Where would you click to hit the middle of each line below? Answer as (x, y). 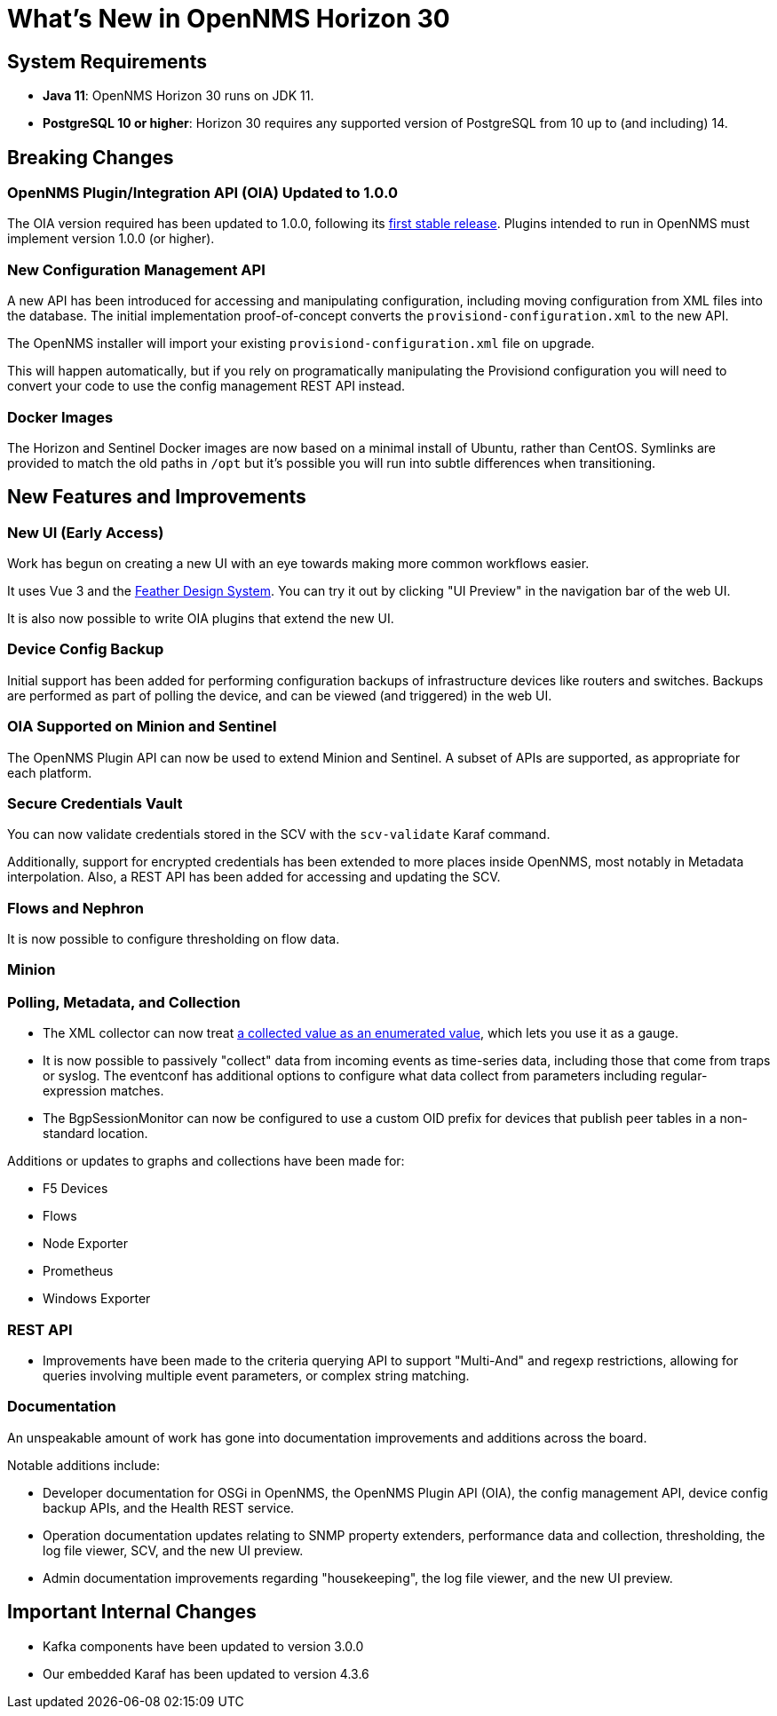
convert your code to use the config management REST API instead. (206, 386)
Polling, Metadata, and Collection (124, 1002)
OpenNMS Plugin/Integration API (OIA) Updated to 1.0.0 (202, 193)
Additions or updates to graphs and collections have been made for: (206, 1161)
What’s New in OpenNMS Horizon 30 (229, 19)
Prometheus (78, 1271)
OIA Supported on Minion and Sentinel (142, 727)
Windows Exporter (97, 1299)
